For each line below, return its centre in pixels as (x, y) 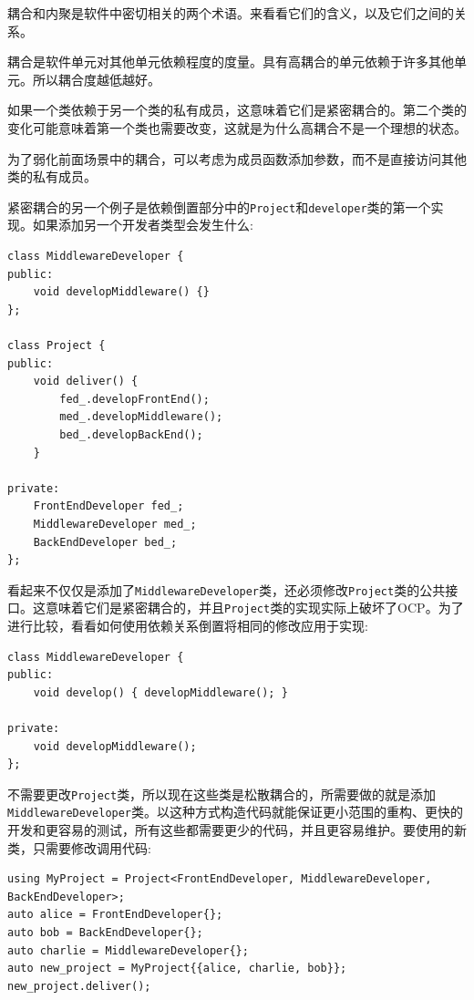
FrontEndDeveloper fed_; (108, 506)
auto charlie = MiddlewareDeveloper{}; (128, 950)
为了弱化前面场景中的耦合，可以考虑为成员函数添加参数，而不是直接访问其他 (237, 158)
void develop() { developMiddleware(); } (160, 692)
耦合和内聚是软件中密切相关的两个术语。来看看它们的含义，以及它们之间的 (231, 13)
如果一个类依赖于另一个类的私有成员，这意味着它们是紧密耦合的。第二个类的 (237, 110)
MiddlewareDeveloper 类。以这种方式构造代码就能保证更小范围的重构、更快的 (236, 812)
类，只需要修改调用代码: (79, 847)
